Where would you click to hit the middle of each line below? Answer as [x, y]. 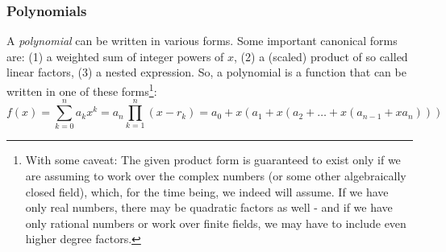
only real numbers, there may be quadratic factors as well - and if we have [209, 207]
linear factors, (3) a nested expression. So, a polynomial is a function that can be [206, 72]
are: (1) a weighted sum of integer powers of [115, 56]
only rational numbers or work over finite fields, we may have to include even [216, 223]
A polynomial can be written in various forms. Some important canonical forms [202, 41]
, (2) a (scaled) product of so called [321, 56]
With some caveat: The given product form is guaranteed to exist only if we [213, 160]
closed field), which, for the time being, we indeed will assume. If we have [207, 191]
